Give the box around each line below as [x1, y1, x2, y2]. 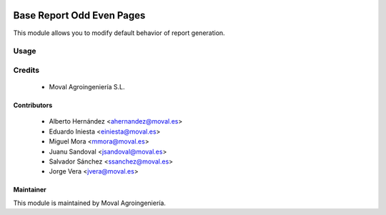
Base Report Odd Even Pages [13, 9, 146, 21]
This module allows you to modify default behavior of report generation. [13, 29, 225, 37]
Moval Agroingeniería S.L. [49, 83, 125, 91]
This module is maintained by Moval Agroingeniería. [13, 199, 166, 207]
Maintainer [13, 186, 46, 194]
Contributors [13, 101, 53, 110]
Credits [13, 65, 39, 75]
